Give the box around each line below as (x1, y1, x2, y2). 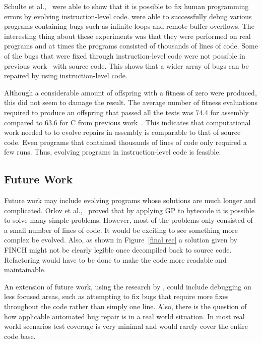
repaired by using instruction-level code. (4, 70, 127, 81)
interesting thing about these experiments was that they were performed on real (4, 30, 251, 41)
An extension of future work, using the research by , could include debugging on (4, 281, 251, 291)
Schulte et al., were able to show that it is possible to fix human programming (4, 1, 249, 11)
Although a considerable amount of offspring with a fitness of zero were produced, (4, 87, 257, 97)
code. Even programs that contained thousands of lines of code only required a (4, 136, 247, 147)
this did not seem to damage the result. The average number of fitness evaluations (4, 97, 257, 108)
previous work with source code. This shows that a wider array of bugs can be (4, 60, 249, 71)
